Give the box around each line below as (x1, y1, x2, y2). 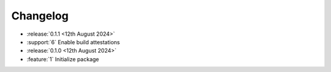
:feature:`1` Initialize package (26, 55, 99, 63)
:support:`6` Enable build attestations (26, 38, 120, 45)
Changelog (11, 9, 69, 22)
